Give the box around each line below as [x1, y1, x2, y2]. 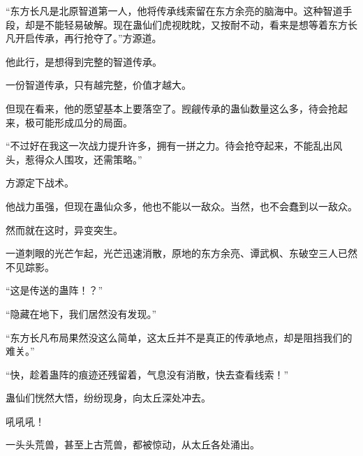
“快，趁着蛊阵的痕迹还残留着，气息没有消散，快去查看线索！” [6, 367, 289, 381]
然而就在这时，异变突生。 [6, 222, 123, 237]
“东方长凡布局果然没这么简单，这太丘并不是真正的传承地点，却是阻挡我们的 [6, 330, 353, 344]
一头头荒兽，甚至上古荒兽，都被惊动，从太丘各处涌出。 [6, 437, 260, 452]
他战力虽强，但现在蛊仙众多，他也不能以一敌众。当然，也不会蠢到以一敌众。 [6, 198, 357, 213]
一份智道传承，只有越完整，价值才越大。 [6, 78, 191, 92]
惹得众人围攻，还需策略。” [24, 152, 142, 166]
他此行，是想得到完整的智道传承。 [6, 54, 162, 68]
